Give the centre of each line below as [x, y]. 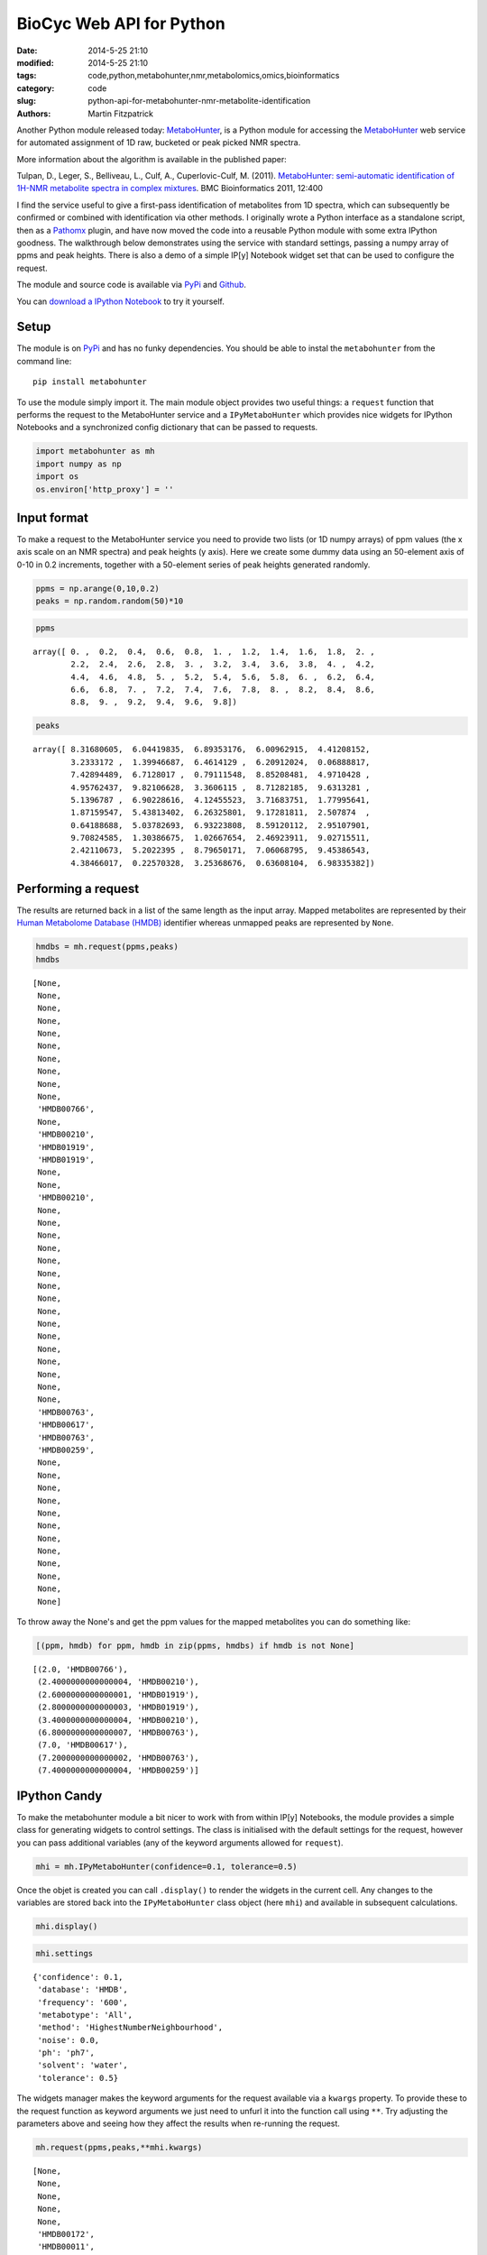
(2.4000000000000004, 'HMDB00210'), [119, 1682]
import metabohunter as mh [95, 451]
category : [36, 88]
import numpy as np [78, 464]
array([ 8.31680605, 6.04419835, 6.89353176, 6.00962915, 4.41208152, [202, 750]
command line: [44, 361]
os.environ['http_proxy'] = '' [105, 489]
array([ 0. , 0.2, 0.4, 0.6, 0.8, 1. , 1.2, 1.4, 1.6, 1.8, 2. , [204, 651]
